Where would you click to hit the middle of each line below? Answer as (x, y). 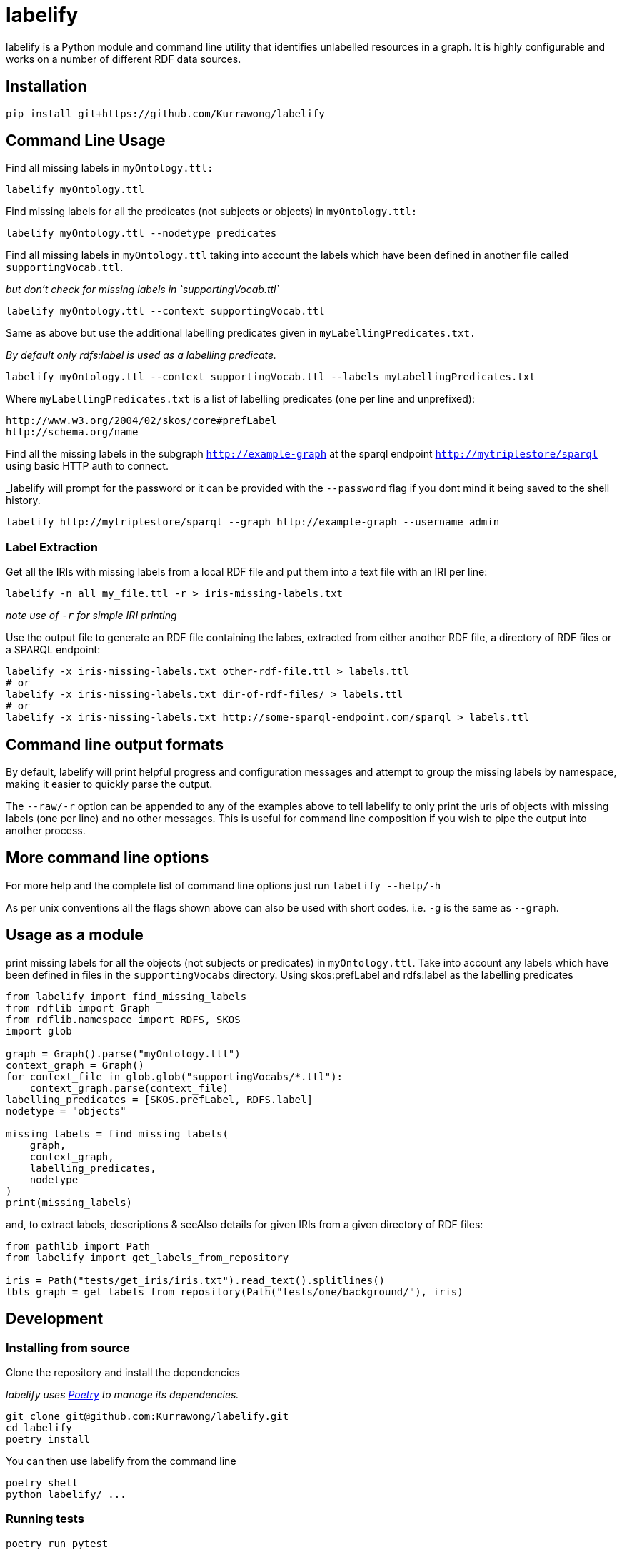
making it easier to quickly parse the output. (109, 784)
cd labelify (39, 1427)
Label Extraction (52, 547)
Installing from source (68, 1347)
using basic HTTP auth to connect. (87, 466)
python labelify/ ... (66, 1494)
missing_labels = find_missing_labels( (117, 1134)
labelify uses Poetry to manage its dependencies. (122, 1394)
